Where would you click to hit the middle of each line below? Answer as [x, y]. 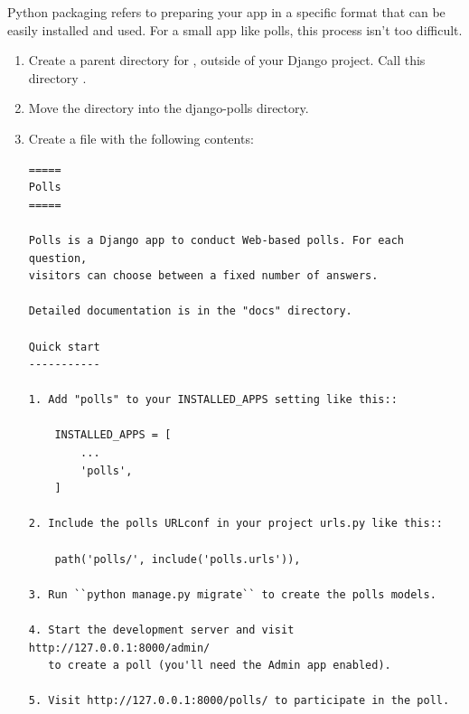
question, [58, 258]
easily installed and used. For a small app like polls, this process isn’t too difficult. [235, 29]
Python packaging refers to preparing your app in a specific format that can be [226, 12]
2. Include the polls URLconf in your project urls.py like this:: [235, 524]
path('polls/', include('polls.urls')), [178, 559]
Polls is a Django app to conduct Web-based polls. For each [216, 240]
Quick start [64, 347]
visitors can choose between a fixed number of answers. [203, 276]
